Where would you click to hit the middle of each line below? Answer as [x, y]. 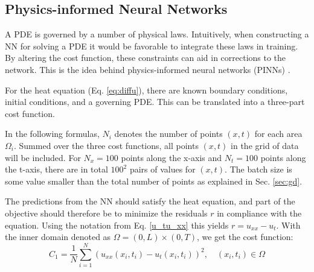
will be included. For [43, 157]
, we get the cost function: [245, 237]
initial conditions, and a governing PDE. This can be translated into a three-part [155, 102]
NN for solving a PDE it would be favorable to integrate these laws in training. [152, 46]
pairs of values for [162, 169]
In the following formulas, [52, 134]
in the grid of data [265, 145]
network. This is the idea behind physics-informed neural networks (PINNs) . [148, 69]
